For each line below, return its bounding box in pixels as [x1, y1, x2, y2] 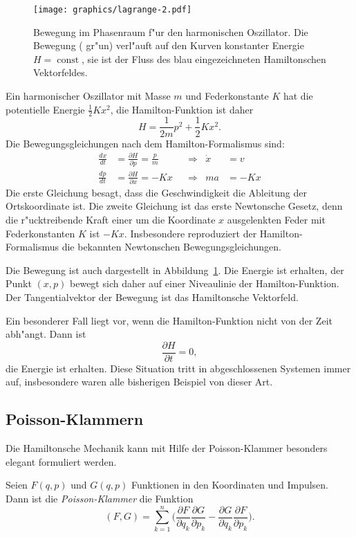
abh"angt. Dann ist [6, 327, 86, 341]
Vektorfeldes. [33, 65, 88, 80]
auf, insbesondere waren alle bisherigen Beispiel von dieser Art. [6, 374, 273, 389]
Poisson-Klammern [6, 408, 144, 430]
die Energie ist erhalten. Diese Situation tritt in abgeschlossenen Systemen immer [6, 361, 351, 375]
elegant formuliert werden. [6, 454, 117, 468]
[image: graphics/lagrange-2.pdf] [33, 5, 192, 15]
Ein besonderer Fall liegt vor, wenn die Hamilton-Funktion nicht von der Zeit [6, 313, 332, 327]
